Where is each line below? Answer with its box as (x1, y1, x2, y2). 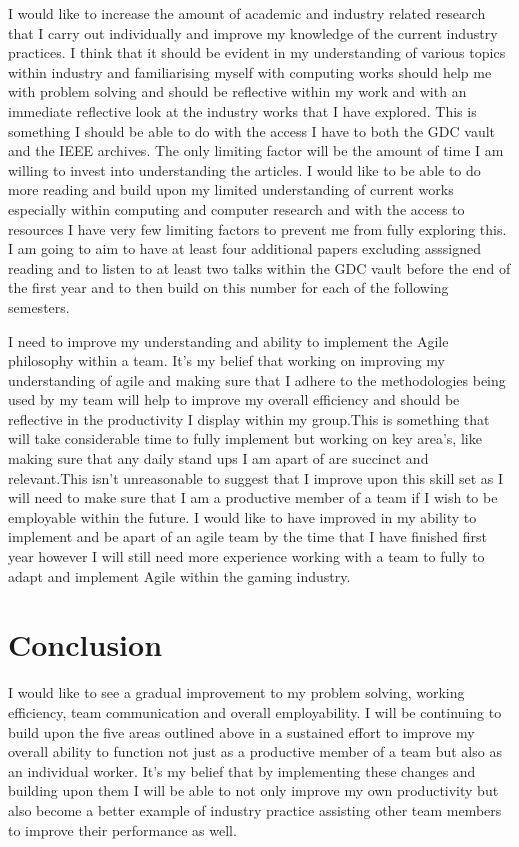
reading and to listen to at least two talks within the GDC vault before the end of (8, 257, 511, 278)
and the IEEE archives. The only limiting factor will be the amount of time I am (8, 140, 504, 161)
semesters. (8, 296, 70, 317)
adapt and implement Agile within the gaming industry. (8, 565, 351, 586)
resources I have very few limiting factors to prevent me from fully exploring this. (8, 218, 507, 239)
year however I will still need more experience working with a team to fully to (8, 546, 485, 567)
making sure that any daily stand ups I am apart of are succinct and (8, 448, 429, 469)
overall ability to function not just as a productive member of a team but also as (8, 741, 502, 762)
